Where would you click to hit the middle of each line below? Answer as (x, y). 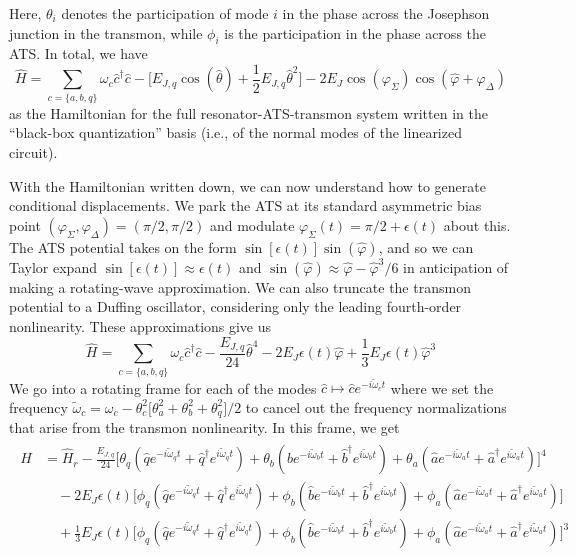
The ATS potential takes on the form (123, 246)
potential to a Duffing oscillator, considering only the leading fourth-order (235, 306)
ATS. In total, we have (78, 53)
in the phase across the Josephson (386, 13)
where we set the (442, 387)
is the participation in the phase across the (355, 32)
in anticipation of (456, 266)
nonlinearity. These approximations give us (140, 325)
